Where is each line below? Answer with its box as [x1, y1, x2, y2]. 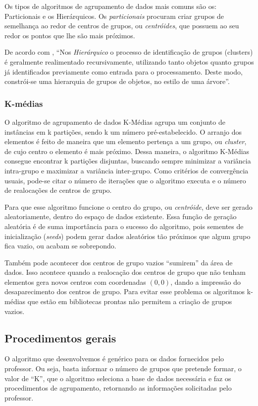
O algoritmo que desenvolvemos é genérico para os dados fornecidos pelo [4, 353, 224, 364]
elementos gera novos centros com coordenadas [4, 276, 146, 287]
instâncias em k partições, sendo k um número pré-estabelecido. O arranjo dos [4, 126, 242, 137]
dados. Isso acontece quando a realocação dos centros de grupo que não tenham [4, 267, 246, 277]
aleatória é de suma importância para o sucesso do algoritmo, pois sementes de [4, 221, 244, 231]
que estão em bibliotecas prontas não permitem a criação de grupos [27, 296, 232, 307]
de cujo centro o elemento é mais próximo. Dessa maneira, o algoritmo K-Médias [4, 146, 250, 156]
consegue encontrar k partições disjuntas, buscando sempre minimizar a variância [4, 156, 251, 166]
